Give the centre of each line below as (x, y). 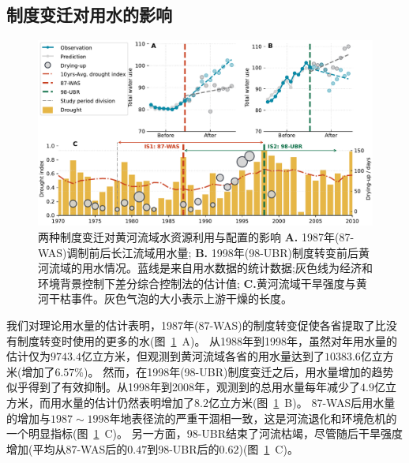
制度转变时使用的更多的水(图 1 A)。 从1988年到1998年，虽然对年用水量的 (207, 340)
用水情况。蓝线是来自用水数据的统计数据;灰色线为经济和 (227, 268)
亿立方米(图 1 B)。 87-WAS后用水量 (302, 402)
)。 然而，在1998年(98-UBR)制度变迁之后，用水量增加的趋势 (239, 371)
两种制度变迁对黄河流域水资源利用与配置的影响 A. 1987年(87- (196, 236)
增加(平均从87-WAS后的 (67, 448)
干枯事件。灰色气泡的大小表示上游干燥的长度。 (170, 299)
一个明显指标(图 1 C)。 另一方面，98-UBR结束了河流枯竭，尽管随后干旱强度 (205, 433)
